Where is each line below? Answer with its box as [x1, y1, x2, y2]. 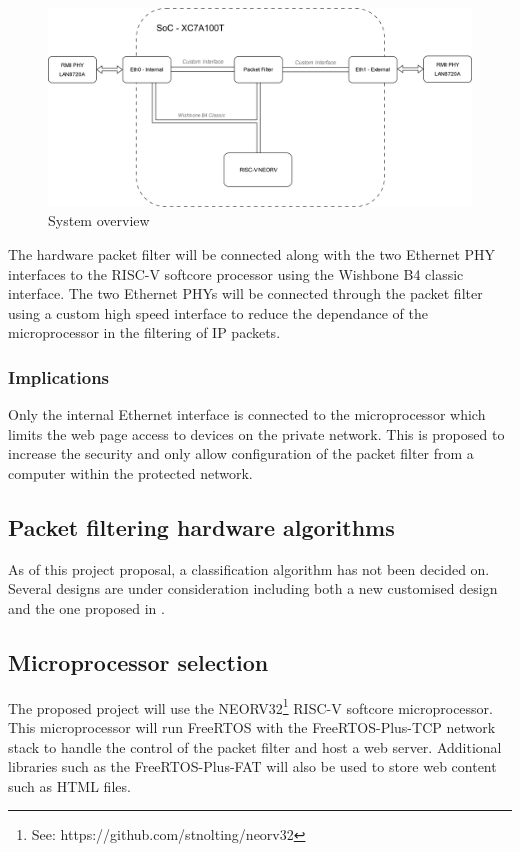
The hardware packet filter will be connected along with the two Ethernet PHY [8, 243, 496, 264]
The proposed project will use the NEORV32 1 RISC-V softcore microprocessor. [8, 694, 493, 718]
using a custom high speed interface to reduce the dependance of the [8, 302, 428, 323]
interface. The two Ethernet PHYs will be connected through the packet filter [8, 283, 483, 304]
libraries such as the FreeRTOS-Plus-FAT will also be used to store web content [8, 756, 497, 777]
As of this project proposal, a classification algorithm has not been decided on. [8, 558, 490, 579]
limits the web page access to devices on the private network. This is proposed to [8, 423, 505, 444]
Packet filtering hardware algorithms [8, 511, 395, 542]
